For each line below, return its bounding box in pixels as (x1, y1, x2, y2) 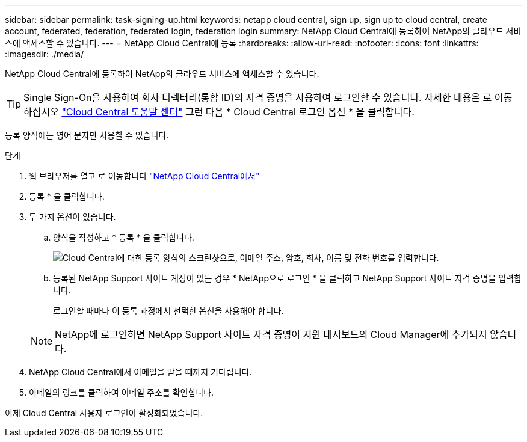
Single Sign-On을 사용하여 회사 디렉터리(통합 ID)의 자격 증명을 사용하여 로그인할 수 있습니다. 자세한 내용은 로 (23, 91, 492, 103)
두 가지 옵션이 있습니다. (29, 212, 116, 222)
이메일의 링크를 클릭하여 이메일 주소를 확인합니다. (29, 387, 214, 397)
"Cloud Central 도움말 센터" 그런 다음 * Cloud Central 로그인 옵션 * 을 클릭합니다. (61, 106, 415, 118)
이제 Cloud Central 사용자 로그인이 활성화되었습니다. (5, 408, 203, 418)
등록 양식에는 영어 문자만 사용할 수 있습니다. (5, 130, 169, 140)
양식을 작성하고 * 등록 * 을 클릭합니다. (53, 232, 194, 242)
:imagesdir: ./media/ (5, 49, 84, 59)
